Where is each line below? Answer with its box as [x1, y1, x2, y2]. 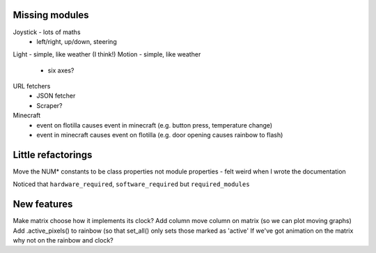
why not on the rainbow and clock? [13, 236, 114, 245]
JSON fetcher [36, 91, 76, 100]
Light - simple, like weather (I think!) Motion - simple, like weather [13, 50, 201, 59]
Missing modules [13, 9, 90, 21]
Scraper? [36, 101, 63, 109]
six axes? [47, 66, 75, 75]
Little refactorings [13, 148, 93, 160]
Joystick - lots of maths [13, 28, 81, 36]
